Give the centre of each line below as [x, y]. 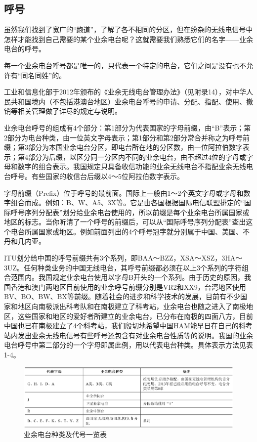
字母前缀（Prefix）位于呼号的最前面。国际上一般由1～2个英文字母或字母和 [124, 193]
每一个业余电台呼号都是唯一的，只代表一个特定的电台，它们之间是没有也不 [125, 65]
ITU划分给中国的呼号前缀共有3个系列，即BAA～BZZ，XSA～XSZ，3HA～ [123, 258]
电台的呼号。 [25, 49]
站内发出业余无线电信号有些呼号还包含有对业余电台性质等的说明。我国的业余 [128, 335]
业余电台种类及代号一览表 [65, 434]
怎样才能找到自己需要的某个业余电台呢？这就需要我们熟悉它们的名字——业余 [128, 39]
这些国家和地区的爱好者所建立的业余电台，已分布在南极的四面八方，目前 [135, 316]
